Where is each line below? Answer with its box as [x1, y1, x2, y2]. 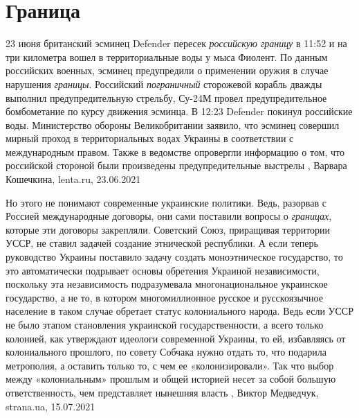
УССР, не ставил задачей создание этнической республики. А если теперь [6, 236, 318, 250]
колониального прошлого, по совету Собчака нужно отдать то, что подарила [6, 345, 326, 359]
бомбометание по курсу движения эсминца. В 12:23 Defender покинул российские [6, 104, 353, 119]
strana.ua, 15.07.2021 [6, 399, 95, 413]
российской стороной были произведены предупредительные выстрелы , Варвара [6, 158, 347, 173]
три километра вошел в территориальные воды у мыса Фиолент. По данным [6, 49, 328, 64]
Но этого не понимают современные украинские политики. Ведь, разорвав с [6, 195, 326, 209]
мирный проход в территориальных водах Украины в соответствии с [6, 131, 294, 146]
